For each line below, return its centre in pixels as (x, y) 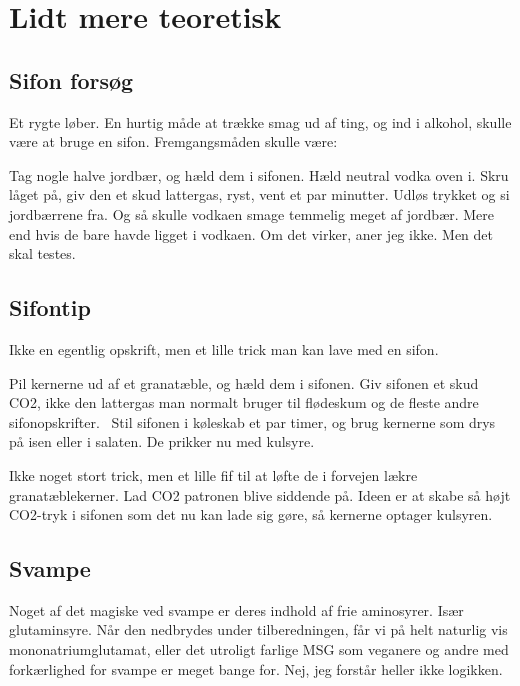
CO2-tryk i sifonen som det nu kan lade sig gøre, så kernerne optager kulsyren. (251, 514)
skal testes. (42, 253)
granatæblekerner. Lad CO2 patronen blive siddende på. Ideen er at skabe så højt (260, 494)
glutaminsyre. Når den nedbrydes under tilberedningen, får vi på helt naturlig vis (258, 629)
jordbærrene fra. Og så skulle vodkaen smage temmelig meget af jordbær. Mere (252, 213)
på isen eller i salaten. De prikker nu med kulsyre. (162, 441)
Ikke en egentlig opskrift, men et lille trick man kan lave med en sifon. (224, 348)
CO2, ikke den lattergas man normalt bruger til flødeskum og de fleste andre (244, 402)
